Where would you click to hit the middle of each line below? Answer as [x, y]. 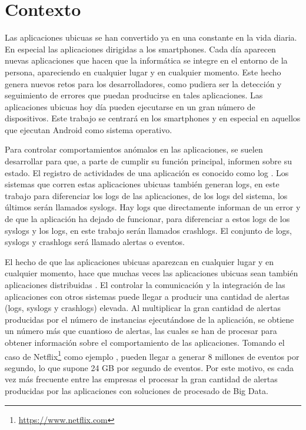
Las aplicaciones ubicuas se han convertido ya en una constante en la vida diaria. [151, 37]
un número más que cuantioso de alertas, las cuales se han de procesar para [141, 331]
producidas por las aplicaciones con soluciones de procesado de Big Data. [137, 391]
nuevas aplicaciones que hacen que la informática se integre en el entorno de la [146, 60]
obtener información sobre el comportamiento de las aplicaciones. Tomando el [145, 342]
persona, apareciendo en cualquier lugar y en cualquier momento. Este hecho [143, 72]
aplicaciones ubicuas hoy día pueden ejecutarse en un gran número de [130, 106]
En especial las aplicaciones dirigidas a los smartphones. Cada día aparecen [140, 49]
